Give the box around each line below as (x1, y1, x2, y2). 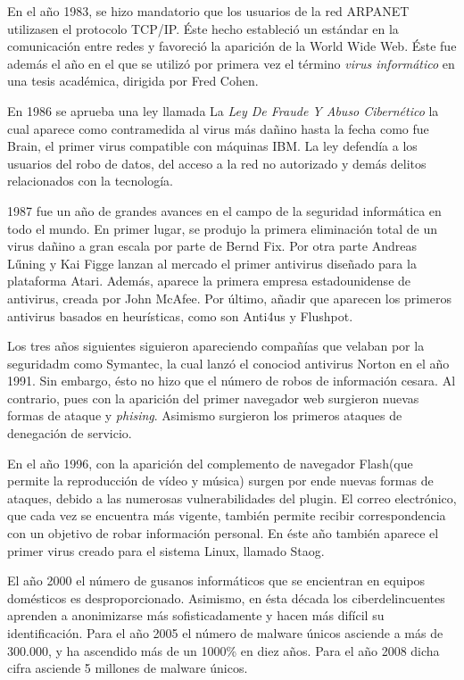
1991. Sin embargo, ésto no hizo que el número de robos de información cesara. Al (7, 371, 456, 390)
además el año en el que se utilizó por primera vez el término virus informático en (7, 54, 455, 72)
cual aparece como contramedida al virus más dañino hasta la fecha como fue (7, 119, 429, 137)
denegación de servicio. (7, 424, 132, 443)
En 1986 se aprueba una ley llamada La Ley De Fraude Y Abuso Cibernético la (7, 101, 439, 120)
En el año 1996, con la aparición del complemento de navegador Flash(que (7, 453, 413, 472)
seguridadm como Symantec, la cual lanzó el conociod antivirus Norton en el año (7, 353, 450, 372)
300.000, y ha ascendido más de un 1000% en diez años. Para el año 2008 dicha (7, 641, 440, 659)
